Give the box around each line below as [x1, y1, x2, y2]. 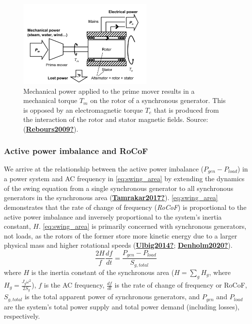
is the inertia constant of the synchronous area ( [31, 267, 174, 277]
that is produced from [154, 104, 219, 115]
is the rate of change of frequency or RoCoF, [114, 280, 247, 290]
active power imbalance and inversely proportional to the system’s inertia [4, 211, 222, 222]
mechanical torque [23, 95, 78, 105]
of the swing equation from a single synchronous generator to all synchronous [4, 183, 234, 193]
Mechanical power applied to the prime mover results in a [23, 85, 195, 96]
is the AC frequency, [44, 280, 105, 290]
